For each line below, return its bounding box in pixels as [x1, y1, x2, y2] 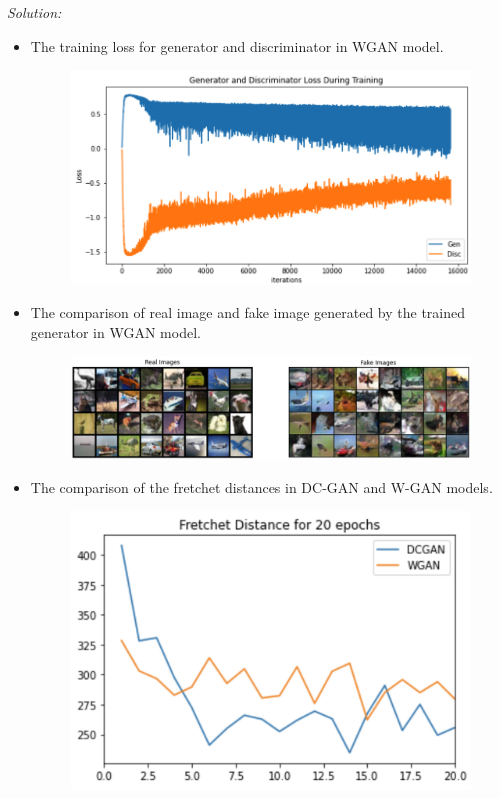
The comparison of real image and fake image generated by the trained [30, 302, 466, 323]
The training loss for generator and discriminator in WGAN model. [30, 35, 444, 56]
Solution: [7, 2, 62, 22]
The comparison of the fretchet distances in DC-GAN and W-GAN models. [30, 476, 493, 497]
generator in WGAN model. [30, 321, 201, 342]
